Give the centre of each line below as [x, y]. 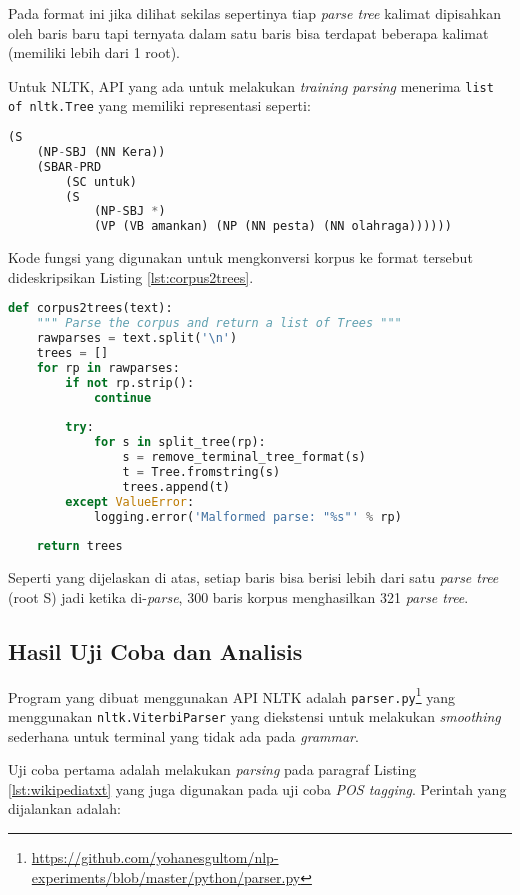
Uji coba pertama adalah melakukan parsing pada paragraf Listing [212, 769]
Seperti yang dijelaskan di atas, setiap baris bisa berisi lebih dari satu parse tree [253, 577]
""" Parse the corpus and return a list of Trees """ [219, 323]
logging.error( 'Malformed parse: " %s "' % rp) [247, 516]
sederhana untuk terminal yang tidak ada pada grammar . [183, 735]
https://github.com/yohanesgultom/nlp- [155, 857]
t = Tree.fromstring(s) [201, 472]
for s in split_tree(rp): [179, 442]
